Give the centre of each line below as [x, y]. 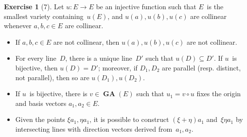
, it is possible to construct [129, 119]
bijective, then [36, 67]
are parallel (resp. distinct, [201, 67]
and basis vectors [41, 103]
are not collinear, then [86, 42]
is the [215, 6]
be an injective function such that [146, 6]
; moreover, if [118, 67]
